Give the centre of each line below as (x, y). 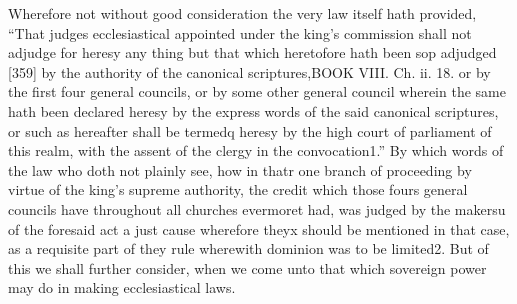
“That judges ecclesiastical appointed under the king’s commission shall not (240, 32)
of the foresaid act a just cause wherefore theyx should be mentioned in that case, (259, 228)
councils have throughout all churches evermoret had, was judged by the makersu (257, 208)
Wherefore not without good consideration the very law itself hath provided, (242, 13)
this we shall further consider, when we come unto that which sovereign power (247, 267)
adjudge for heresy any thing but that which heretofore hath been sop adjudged (252, 52)
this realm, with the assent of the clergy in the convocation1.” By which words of (256, 150)
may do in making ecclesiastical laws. (122, 287)
